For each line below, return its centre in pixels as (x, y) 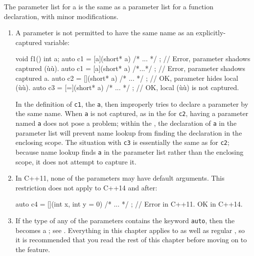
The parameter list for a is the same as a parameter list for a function (109, 6)
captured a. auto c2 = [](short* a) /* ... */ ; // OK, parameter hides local (127, 78)
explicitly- (211, 33)
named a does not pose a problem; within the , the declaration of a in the (126, 123)
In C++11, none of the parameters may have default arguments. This (120, 178)
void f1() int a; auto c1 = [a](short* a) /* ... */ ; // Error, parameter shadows (133, 58)
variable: (57, 42)
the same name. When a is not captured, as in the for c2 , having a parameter (132, 113)
